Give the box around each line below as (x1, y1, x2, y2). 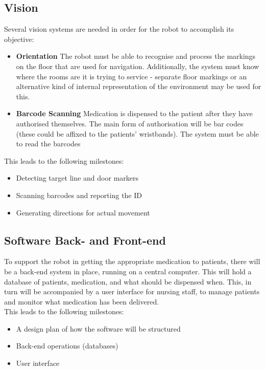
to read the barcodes (16, 138, 81, 149)
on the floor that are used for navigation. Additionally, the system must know (16, 60, 259, 71)
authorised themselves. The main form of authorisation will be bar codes (16, 118, 244, 128)
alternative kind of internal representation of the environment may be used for (16, 81, 261, 92)
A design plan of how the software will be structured (16, 323, 181, 334)
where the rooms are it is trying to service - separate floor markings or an (16, 71, 247, 81)
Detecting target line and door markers (16, 172, 138, 183)
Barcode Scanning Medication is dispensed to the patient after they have (16, 108, 253, 119)
